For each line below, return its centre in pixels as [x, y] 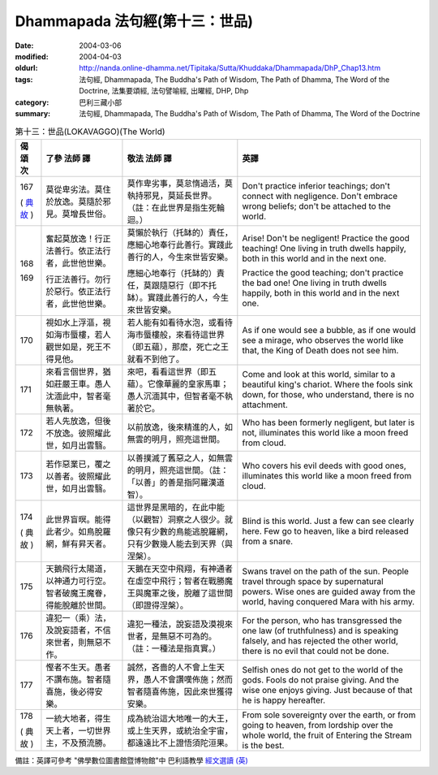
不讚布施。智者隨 [78, 679]
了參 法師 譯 [68, 158]
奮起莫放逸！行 [74, 238]
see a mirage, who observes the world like [323, 340]
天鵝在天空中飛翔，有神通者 [180, 569]
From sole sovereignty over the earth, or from [329, 715]
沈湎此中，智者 [74, 396]
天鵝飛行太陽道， [78, 569]
